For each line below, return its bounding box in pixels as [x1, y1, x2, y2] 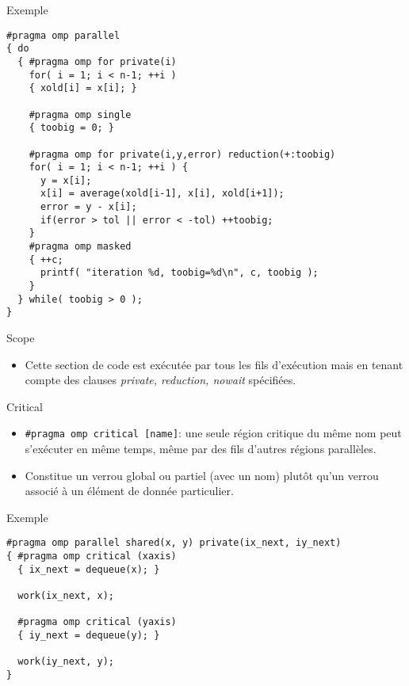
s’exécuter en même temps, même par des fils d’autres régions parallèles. [25, 440, 377, 457]
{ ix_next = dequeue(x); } [17, 563, 160, 575]
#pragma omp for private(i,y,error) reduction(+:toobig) [29, 148, 336, 160]
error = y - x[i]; [40, 201, 137, 213]
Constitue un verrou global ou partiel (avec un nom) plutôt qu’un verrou [25, 467, 379, 483]
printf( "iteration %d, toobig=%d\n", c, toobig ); [40, 267, 319, 279]
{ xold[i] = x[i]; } [29, 82, 137, 94]
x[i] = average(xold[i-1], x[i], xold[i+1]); [40, 188, 285, 200]
